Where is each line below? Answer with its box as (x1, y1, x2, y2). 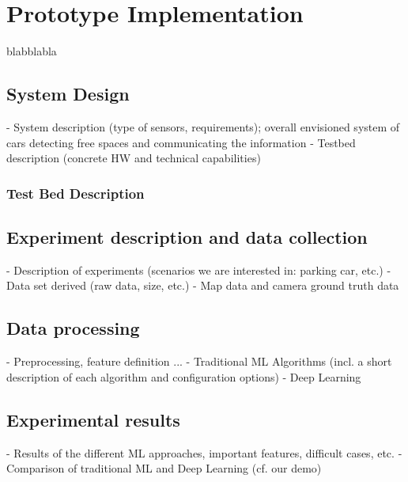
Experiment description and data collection (6, 224, 368, 249)
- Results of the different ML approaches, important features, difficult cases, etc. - (6, 444, 402, 461)
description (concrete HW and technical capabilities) (6, 150, 261, 166)
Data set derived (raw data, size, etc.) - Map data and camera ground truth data (6, 277, 399, 294)
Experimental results (6, 407, 180, 431)
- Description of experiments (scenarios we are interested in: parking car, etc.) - (6, 261, 391, 278)
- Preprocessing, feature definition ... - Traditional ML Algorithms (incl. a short (6, 353, 392, 370)
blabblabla (6, 43, 57, 59)
